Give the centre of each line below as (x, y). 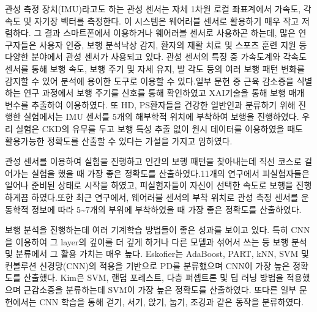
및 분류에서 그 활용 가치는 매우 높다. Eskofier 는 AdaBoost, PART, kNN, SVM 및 (157, 254)
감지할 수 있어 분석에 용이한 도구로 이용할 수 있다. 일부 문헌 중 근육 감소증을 (149, 80)
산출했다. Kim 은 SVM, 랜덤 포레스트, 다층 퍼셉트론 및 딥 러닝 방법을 (154, 277)
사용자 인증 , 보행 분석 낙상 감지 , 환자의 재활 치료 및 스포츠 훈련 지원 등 (173, 44)
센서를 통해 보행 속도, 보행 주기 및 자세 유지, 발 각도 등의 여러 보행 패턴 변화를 (155, 68)
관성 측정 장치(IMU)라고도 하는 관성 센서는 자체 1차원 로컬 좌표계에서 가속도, (153, 9)
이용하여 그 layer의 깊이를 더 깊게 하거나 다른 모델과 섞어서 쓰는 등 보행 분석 (161, 241)
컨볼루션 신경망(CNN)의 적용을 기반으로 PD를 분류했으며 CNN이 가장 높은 (147, 265)
